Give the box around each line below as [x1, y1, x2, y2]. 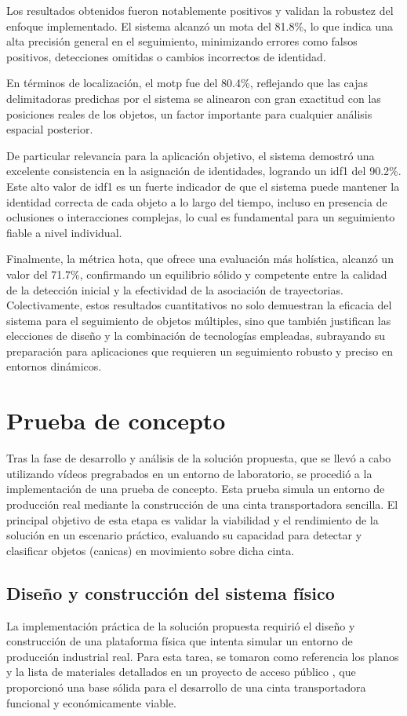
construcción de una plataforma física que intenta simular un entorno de [6, 633, 353, 649]
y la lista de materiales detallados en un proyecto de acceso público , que [6, 663, 356, 680]
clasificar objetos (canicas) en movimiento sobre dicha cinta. [6, 542, 295, 558]
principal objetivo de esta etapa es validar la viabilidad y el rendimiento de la [6, 511, 379, 528]
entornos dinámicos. [6, 358, 102, 374]
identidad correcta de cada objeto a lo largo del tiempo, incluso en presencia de [6, 193, 387, 210]
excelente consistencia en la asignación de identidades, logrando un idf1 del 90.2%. [6, 163, 402, 179]
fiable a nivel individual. [6, 224, 122, 240]
